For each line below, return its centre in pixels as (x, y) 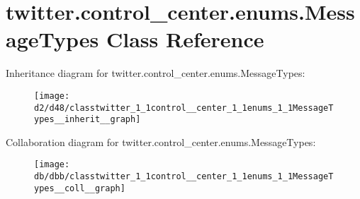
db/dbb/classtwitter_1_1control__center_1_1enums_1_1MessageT (184, 177)
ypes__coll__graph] (80, 188)
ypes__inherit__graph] (88, 120)
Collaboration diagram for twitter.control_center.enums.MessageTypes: (161, 141)
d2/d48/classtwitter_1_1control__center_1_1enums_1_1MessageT (184, 108)
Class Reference (185, 39)
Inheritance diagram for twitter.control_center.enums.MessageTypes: (156, 73)
